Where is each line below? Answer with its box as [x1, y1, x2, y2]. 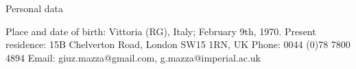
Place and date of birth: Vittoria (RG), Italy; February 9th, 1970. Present [5, 24, 316, 38]
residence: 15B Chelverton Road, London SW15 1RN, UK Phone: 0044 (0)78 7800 [5, 37, 351, 51]
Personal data [5, 1, 63, 15]
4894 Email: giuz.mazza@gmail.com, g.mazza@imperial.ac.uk [5, 50, 261, 64]
